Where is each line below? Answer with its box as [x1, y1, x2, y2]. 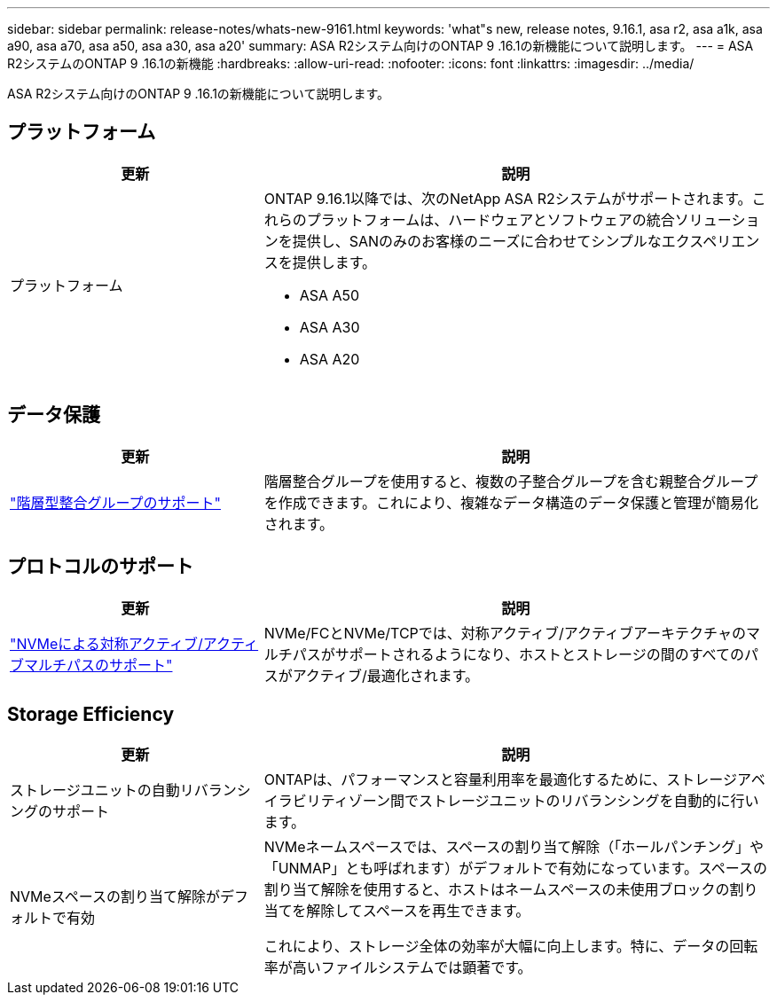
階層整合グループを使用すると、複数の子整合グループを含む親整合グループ [263, 472, 758, 490]
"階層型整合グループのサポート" [10, 493, 221, 512]
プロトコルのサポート [7, 555, 193, 578]
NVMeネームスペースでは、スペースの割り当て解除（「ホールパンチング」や [263, 838, 765, 857]
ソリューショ [674, 210, 760, 229]
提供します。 [292, 253, 377, 271]
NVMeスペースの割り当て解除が [10, 888, 220, 906]
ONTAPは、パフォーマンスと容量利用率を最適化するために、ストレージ [263, 771, 738, 789]
